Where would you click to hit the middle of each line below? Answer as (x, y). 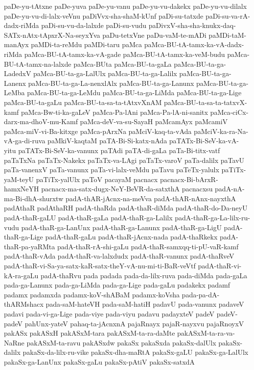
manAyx (16, 44)
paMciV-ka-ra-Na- (221, 131)
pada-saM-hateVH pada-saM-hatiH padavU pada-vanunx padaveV (145, 304)
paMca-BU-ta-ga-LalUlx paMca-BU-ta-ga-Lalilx (105, 73)
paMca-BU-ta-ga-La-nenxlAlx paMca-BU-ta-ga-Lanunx (111, 83)
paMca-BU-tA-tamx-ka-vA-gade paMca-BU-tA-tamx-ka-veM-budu (125, 54)
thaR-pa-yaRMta (30, 246)
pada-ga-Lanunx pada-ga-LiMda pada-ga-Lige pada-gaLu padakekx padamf (117, 285)
